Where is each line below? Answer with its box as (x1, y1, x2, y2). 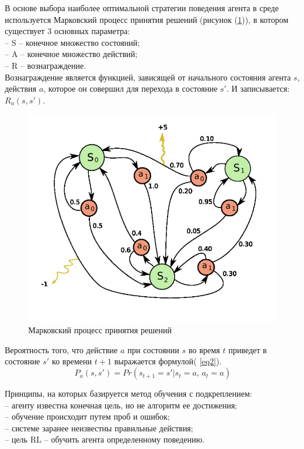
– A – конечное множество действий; (5, 48, 138, 60)
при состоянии (127, 343, 179, 356)
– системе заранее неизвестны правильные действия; (5, 421, 193, 434)
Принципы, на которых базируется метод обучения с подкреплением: (5, 387, 252, 400)
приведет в (228, 343, 267, 356)
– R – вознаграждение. (5, 59, 86, 71)
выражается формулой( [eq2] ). (114, 355, 222, 367)
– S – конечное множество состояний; (5, 36, 140, 48)
